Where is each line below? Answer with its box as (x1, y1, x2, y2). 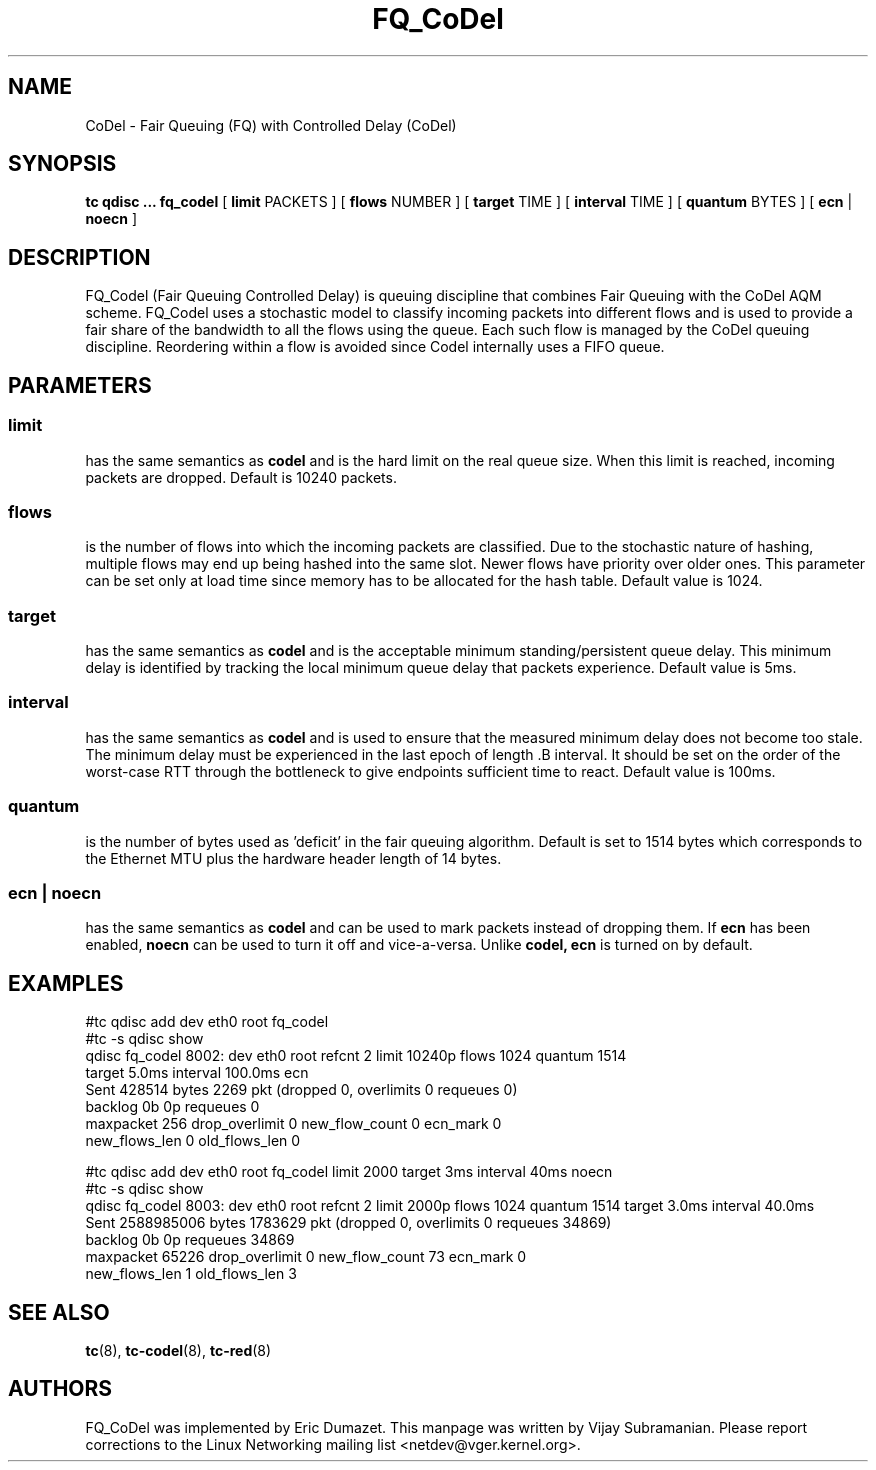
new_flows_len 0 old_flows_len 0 (85, 1132, 301, 1150)
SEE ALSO (8, 1299, 110, 1325)
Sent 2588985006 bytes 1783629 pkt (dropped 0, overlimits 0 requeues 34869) (85, 1214, 612, 1232)
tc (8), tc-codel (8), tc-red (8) (85, 1341, 272, 1359)
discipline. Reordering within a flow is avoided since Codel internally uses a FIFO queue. (85, 338, 665, 356)
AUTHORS (8, 1376, 113, 1402)
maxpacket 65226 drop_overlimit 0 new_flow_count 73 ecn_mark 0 (85, 1248, 527, 1266)
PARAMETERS (8, 372, 152, 398)
